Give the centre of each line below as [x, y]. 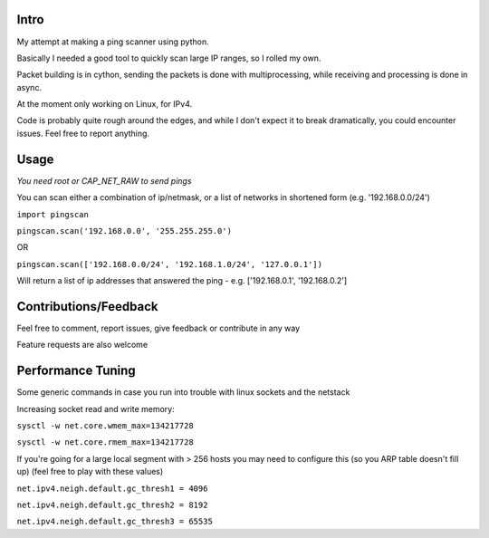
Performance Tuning [76, 371]
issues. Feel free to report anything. [83, 133]
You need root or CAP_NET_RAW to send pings [104, 180]
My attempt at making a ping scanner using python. [113, 42]
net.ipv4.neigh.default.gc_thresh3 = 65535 [115, 522]
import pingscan [53, 214]
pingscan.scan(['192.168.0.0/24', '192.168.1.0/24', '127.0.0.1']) [170, 264]
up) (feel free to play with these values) [90, 472]
